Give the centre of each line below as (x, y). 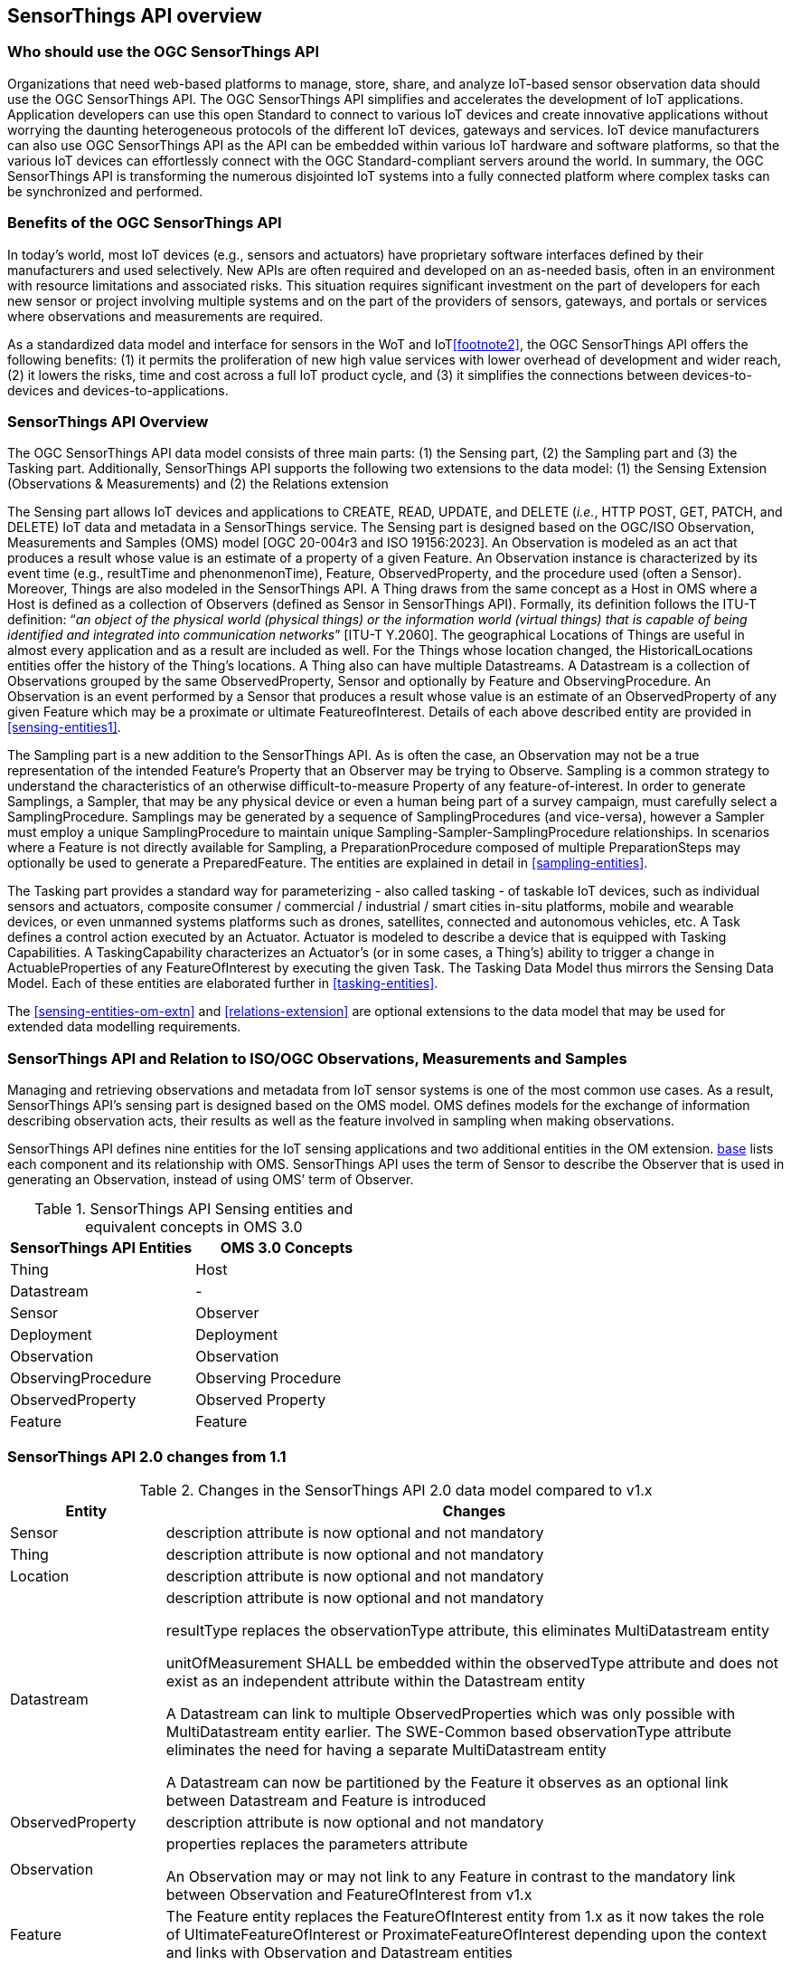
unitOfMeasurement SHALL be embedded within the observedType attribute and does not (472, 1662)
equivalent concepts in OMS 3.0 (194, 1227)
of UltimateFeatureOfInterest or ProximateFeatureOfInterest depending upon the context (466, 1934)
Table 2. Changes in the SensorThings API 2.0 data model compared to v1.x (396, 1490)
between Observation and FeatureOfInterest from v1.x (349, 1894)
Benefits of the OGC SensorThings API (145, 223)
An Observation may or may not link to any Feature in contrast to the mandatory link (451, 1876)
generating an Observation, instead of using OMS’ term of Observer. (211, 1180)
